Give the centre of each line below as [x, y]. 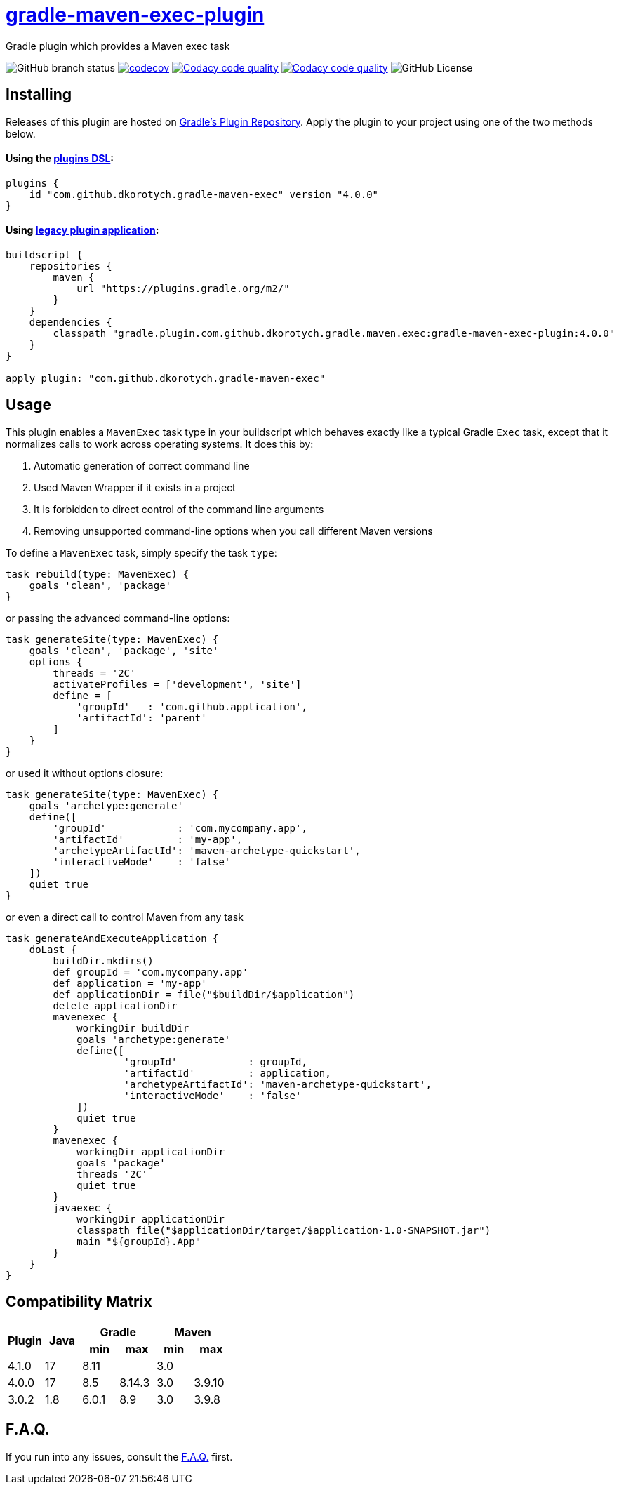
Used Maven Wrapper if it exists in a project [135, 487]
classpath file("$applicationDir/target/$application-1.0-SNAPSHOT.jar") [284, 1230]
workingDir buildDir [133, 1028]
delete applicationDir [115, 1005]
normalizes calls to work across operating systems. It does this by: [160, 444]
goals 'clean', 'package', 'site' [124, 650]
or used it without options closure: [85, 773]
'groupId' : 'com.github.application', [192, 706]
